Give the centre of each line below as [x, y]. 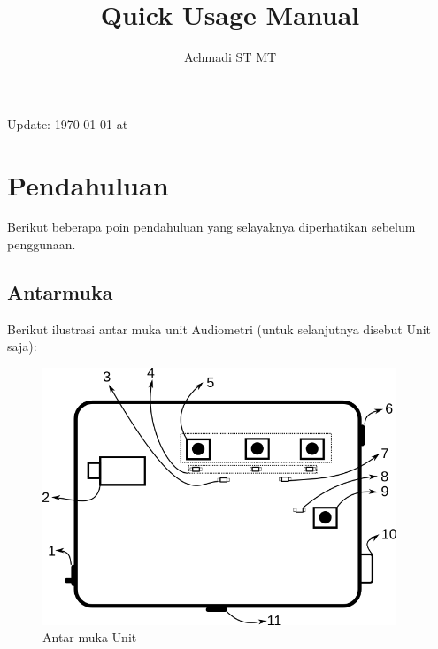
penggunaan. [42, 244]
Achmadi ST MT [230, 57]
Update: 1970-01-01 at [68, 123]
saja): [22, 346]
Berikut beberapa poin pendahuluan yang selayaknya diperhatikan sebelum [211, 227]
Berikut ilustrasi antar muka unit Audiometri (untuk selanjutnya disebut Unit [219, 328]
